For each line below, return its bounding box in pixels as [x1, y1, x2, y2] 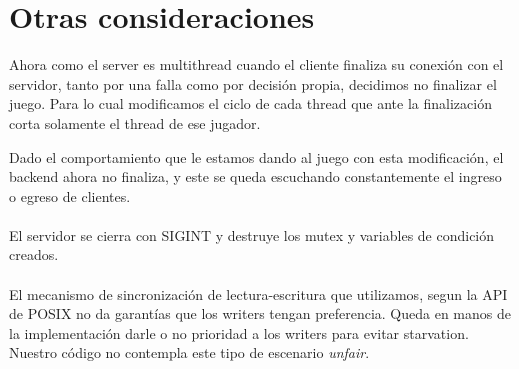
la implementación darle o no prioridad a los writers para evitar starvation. [9, 322, 469, 343]
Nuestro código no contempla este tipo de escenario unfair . [9, 342, 370, 363]
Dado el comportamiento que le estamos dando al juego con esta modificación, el [9, 146, 504, 167]
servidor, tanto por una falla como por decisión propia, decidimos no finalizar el [9, 73, 497, 94]
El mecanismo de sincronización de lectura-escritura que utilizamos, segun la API [9, 283, 508, 304]
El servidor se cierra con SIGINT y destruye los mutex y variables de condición [9, 224, 495, 245]
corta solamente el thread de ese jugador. [9, 112, 261, 133]
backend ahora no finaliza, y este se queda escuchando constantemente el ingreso [9, 166, 502, 187]
